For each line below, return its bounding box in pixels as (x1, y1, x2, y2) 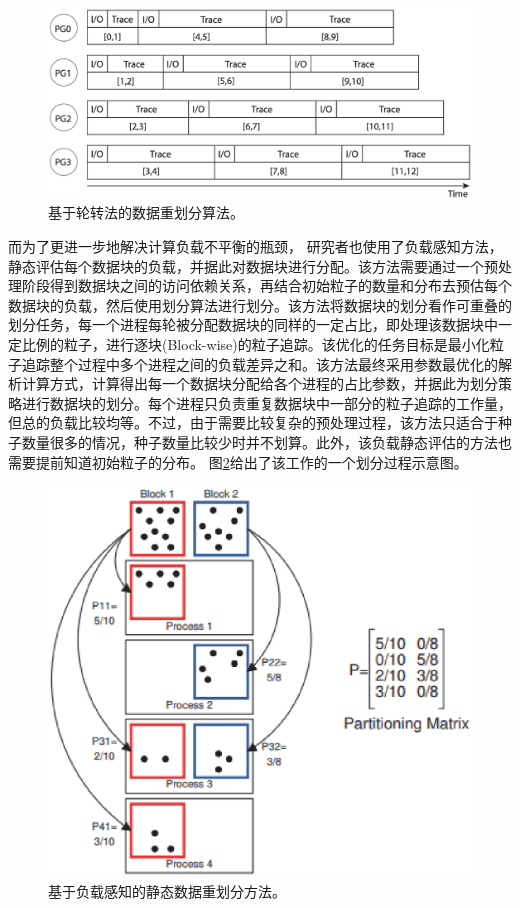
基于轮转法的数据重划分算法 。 (48, 202, 244, 223)
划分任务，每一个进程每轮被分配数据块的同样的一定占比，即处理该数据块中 (8, 314, 498, 335)
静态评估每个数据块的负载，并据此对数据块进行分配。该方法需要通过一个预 (8, 255, 498, 276)
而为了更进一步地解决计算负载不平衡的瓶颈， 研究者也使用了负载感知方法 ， (8, 236, 503, 257)
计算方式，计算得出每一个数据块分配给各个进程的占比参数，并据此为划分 (21, 373, 498, 394)
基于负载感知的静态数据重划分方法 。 (48, 881, 286, 902)
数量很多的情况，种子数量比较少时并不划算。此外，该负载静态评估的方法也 (21, 432, 512, 452)
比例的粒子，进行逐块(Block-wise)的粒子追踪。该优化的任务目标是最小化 (21, 334, 490, 355)
